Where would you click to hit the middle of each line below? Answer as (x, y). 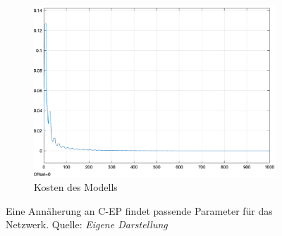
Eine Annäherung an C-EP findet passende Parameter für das (139, 210)
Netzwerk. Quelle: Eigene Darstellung (87, 224)
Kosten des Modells (76, 187)
